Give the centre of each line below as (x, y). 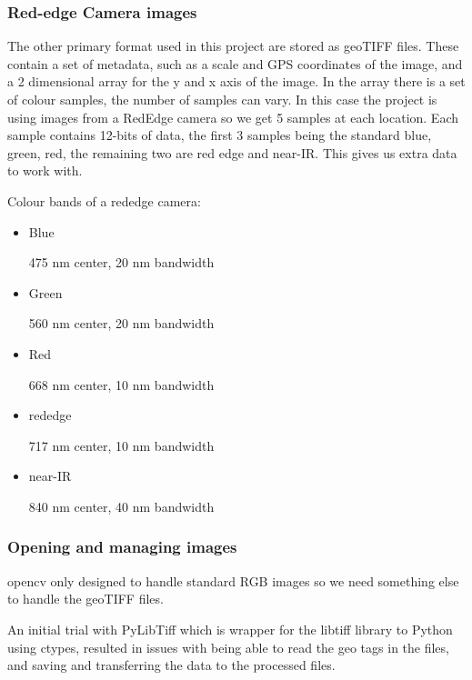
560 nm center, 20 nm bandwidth (121, 323)
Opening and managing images (122, 547)
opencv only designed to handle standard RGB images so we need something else (233, 580)
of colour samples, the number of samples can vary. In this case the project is (222, 99)
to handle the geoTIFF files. (85, 599)
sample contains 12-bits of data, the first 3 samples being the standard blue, (220, 135)
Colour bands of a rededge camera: (104, 200)
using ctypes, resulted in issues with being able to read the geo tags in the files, (228, 647)
